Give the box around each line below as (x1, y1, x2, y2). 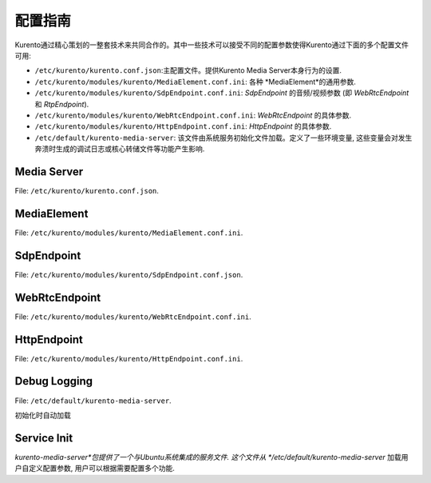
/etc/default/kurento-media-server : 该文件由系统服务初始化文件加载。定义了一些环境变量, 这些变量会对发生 (34, 133, 413, 142)
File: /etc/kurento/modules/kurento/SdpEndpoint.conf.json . (14, 269, 243, 279)
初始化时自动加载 (14, 410, 71, 420)
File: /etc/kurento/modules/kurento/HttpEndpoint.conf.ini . (14, 353, 243, 363)
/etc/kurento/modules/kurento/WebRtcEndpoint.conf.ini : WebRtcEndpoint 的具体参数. (34, 110, 351, 120)
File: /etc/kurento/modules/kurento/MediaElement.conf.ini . (14, 228, 243, 238)
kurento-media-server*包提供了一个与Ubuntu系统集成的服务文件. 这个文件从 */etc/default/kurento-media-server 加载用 (14, 452, 409, 461)
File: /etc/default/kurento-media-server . (14, 396, 172, 405)
